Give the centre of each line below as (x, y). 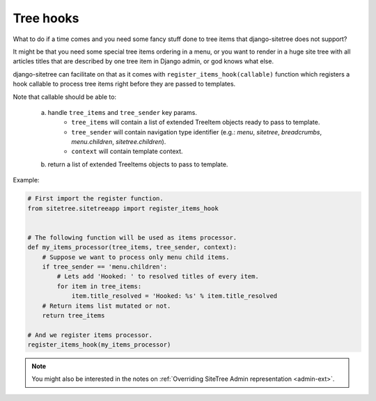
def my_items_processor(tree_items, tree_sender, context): (132, 247)
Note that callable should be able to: (65, 97)
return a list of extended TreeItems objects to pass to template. (138, 164)
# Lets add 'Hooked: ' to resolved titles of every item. (158, 276)
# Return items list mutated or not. (107, 306)
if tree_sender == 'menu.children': (104, 267)
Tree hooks (46, 18)
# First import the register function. (95, 199)
